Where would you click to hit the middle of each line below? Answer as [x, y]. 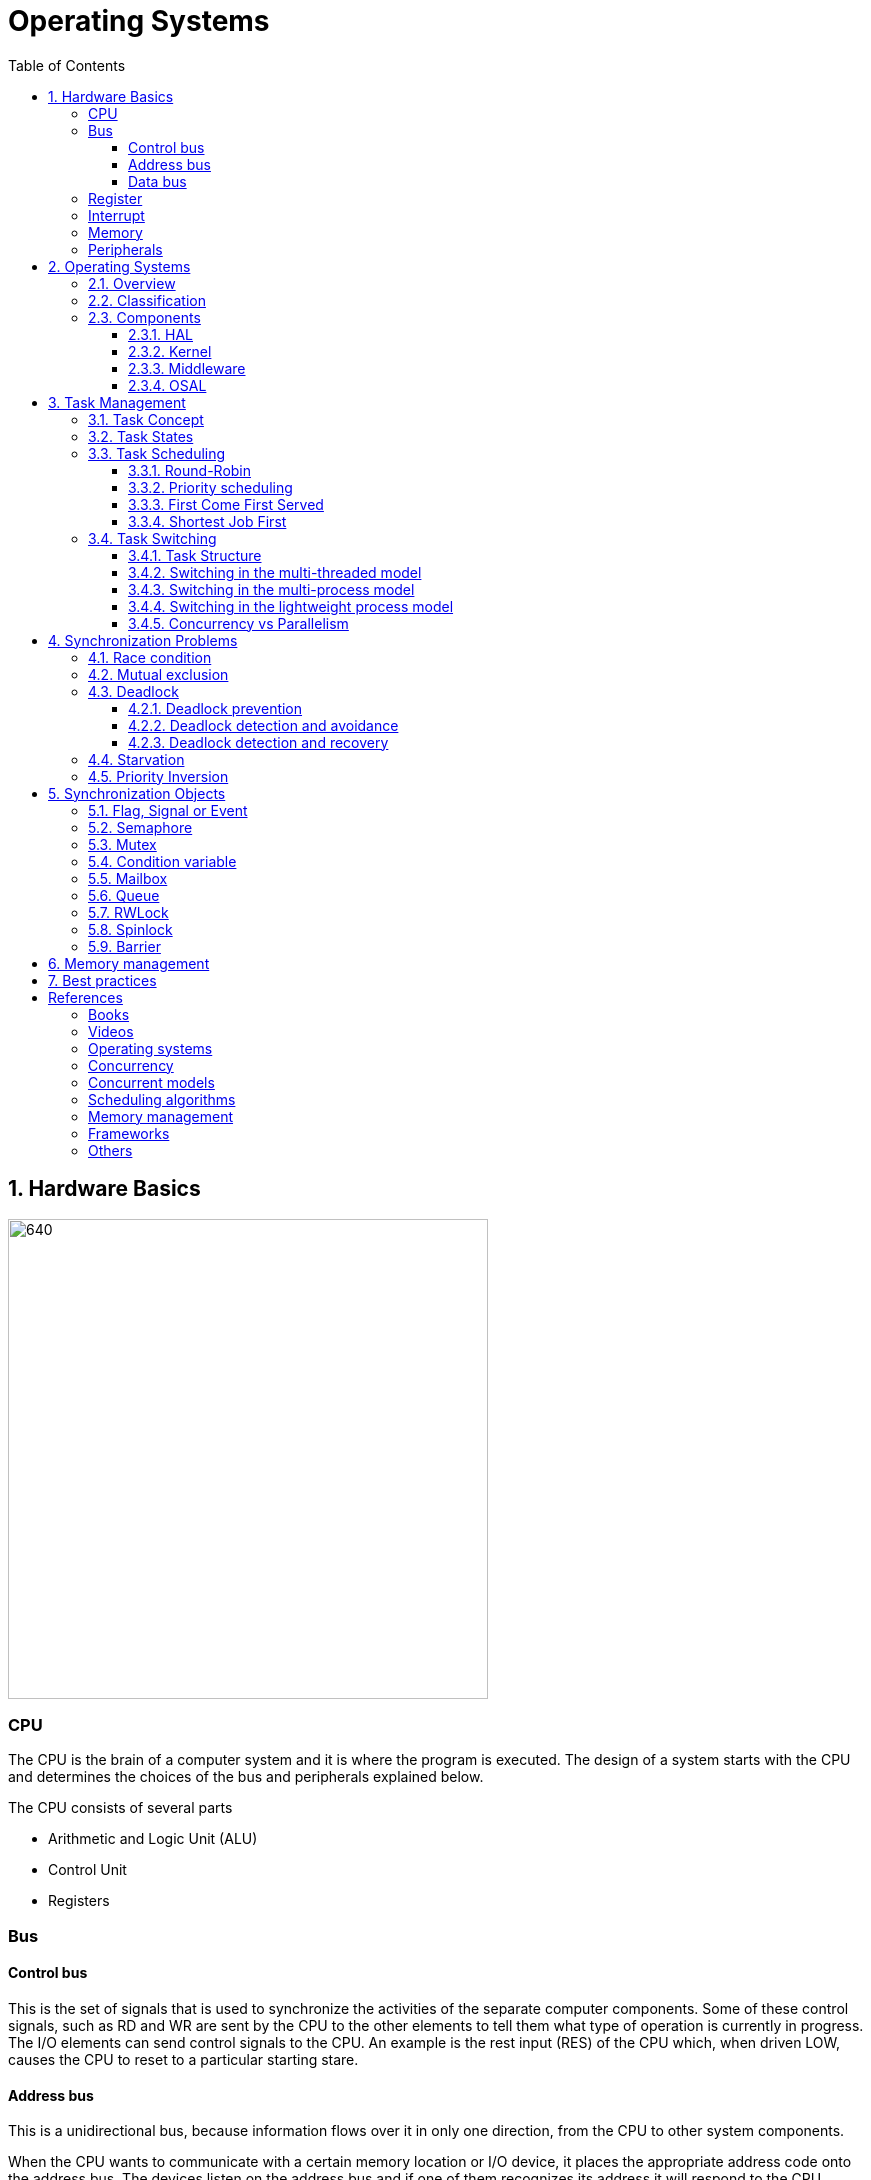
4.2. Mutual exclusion [158, 674]
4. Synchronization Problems [143, 640]
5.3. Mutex [122, 844]
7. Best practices [102, 980]
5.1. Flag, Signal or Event [168, 810]
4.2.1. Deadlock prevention [215, 708]
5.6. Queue [124, 895]
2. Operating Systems [119, 266]
